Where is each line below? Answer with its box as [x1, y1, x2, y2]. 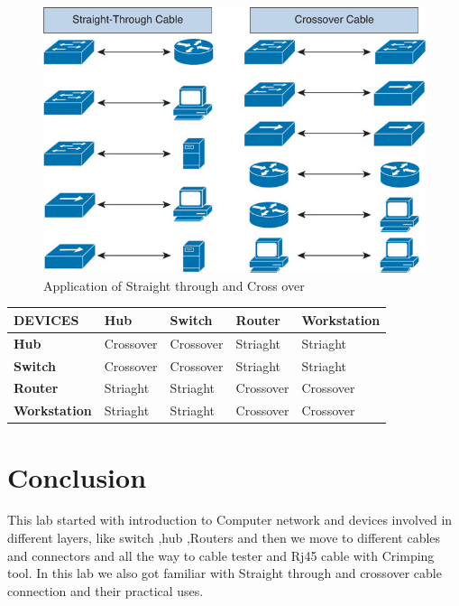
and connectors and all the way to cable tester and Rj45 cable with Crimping [7, 545, 435, 564]
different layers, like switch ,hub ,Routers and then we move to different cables [7, 528, 441, 547]
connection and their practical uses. [7, 581, 204, 600]
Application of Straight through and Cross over [43, 275, 305, 294]
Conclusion [7, 458, 147, 495]
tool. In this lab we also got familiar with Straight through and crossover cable [7, 564, 442, 583]
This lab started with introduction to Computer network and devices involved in [7, 510, 453, 529]
